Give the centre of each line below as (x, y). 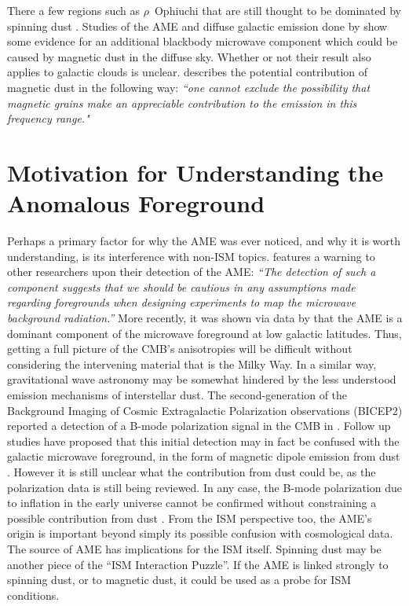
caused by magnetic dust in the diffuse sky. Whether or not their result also (189, 56)
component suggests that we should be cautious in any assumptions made (181, 286)
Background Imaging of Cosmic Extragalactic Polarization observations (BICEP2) (205, 410)
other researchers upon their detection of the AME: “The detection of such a (192, 272)
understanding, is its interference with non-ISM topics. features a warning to (191, 256)
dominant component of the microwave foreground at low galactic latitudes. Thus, (204, 333)
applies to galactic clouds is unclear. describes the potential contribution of (188, 72)
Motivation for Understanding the (195, 172)
